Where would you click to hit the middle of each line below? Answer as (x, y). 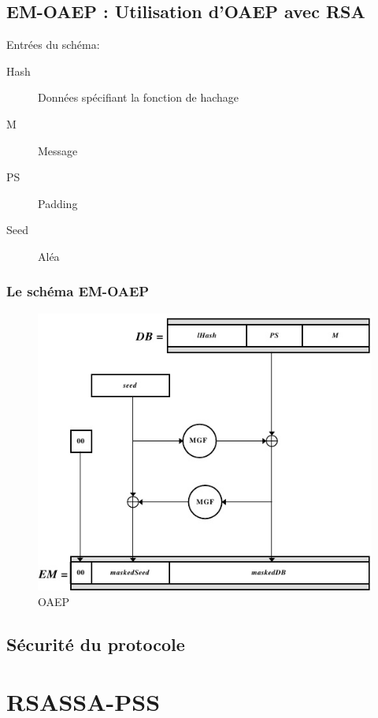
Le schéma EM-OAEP (78, 291)
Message (58, 150)
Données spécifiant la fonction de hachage (139, 97)
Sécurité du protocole (96, 644)
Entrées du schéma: (53, 45)
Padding (58, 203)
